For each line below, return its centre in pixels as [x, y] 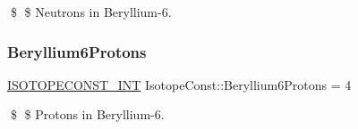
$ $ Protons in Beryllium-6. [87, 114]
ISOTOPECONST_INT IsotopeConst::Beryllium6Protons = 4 [179, 84]
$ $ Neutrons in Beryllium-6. [91, 12]
